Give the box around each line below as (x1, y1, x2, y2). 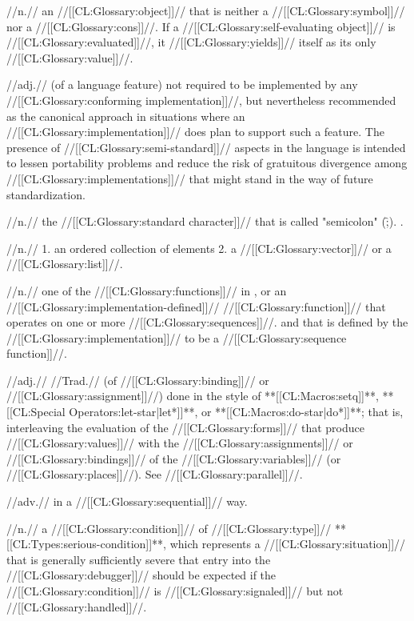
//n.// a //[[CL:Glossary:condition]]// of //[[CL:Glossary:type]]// (6, 519, 332, 536)
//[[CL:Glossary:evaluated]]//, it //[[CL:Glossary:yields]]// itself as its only (6, 34, 376, 50)
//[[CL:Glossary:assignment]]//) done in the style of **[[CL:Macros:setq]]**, (6, 387, 379, 404)
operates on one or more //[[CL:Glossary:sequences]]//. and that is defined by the (6, 314, 408, 331)
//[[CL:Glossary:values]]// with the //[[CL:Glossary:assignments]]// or (6, 435, 353, 451)
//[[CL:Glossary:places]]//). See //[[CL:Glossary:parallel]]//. (6, 466, 303, 483)
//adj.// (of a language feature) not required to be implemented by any (6, 76, 358, 93)
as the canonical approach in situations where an (6, 107, 245, 124)
